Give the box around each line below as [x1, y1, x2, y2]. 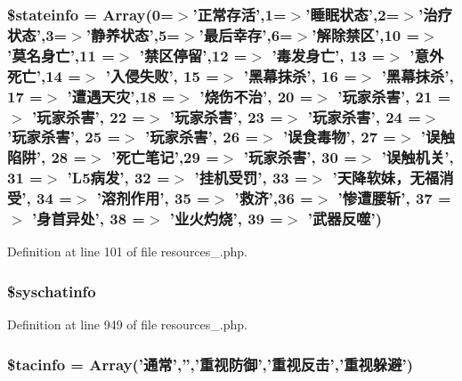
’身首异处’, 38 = [31, 207, 145, 230]
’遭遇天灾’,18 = [67, 85, 175, 107]
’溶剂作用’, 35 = [96, 187, 210, 209]
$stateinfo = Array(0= [7, 3, 174, 25]
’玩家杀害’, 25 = [7, 126, 121, 148]
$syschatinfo [7, 280, 96, 302]
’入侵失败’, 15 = [105, 64, 219, 86]
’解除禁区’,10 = [312, 23, 420, 45]
